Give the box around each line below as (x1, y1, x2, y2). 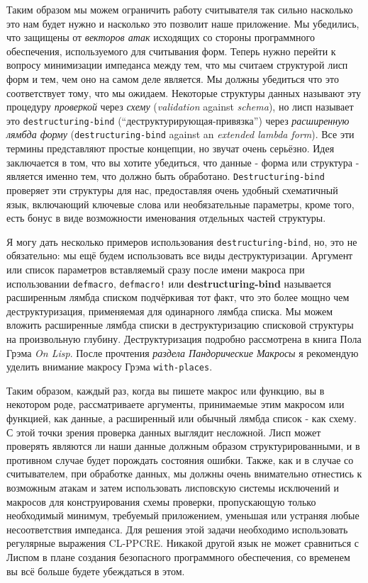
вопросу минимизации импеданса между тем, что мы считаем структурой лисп (6, 57, 348, 72)
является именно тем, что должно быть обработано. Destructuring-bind (6, 169, 325, 183)
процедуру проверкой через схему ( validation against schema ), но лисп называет (6, 99, 354, 114)
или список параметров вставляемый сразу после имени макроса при (6, 261, 305, 276)
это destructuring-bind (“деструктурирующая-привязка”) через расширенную (6, 113, 350, 128)
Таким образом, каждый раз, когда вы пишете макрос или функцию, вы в (6, 383, 325, 397)
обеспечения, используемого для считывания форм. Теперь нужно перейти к (6, 43, 336, 58)
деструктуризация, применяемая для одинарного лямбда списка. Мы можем (6, 303, 333, 318)
